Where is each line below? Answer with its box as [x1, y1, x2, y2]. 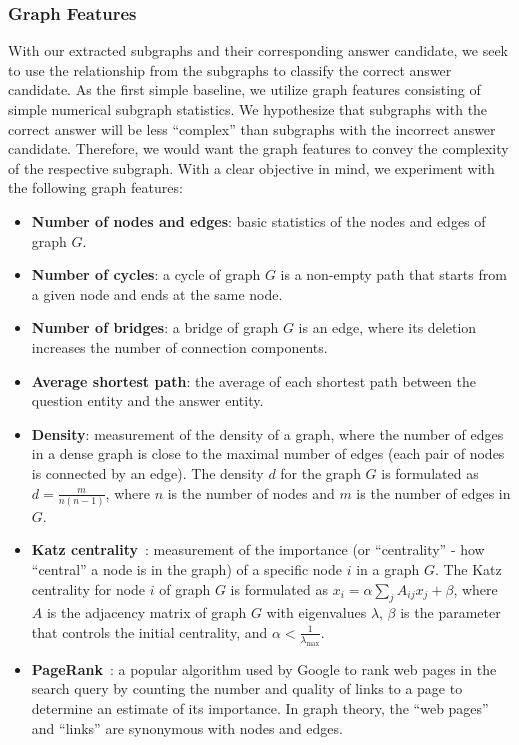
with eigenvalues [266, 602, 367, 623]
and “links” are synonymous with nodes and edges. [31, 717, 343, 738]
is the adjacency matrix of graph [46, 602, 247, 623]
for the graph [280, 462, 361, 483]
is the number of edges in [356, 482, 511, 503]
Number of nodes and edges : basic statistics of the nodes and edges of [31, 210, 486, 231]
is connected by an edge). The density [31, 462, 264, 483]
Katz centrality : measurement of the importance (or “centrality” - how [31, 539, 485, 560]
